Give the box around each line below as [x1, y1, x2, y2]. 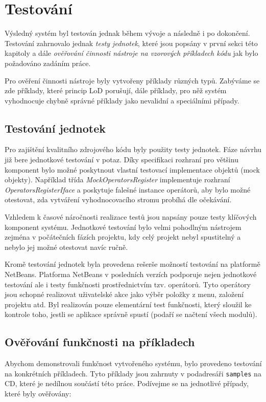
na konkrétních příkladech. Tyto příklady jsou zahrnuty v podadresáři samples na [5, 368, 261, 378]
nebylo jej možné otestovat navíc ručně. [5, 241, 128, 252]
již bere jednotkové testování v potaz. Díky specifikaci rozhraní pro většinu [5, 154, 238, 165]
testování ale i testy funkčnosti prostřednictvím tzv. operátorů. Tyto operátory [5, 279, 251, 289]
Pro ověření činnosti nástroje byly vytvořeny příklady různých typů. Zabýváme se [5, 75, 260, 86]
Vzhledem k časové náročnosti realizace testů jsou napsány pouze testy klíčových [5, 211, 257, 222]
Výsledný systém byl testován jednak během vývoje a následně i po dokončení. [5, 28, 250, 38]
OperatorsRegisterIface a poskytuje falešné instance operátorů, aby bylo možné [5, 184, 251, 195]
